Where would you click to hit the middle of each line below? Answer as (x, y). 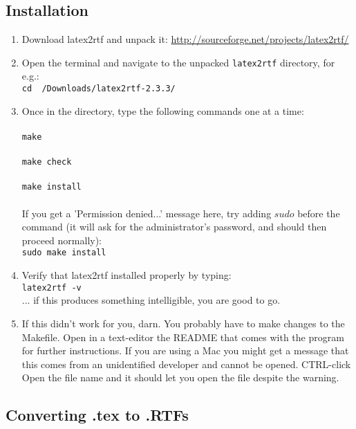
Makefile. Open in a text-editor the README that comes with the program (183, 337)
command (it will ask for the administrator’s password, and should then (174, 227)
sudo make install (64, 253)
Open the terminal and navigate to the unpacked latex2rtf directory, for (178, 62)
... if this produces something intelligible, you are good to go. (151, 300)
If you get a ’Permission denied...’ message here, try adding (147, 213)
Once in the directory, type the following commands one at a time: (163, 110)
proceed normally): (62, 240)
